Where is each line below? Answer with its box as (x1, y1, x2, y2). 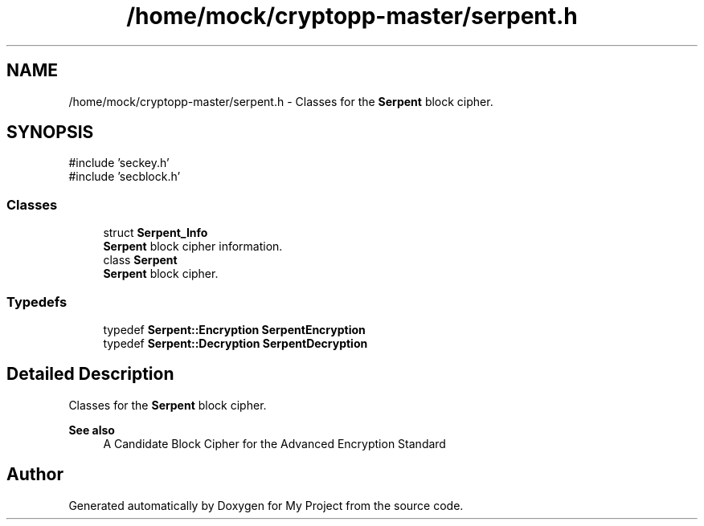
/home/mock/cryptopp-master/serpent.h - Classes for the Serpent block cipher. (68, 94, 493, 108)
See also (68, 422, 115, 437)
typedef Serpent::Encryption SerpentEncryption (103, 322, 366, 336)
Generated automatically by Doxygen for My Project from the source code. (68, 498, 464, 512)
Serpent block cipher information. (103, 239, 283, 254)
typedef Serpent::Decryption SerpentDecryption (103, 336, 368, 350)
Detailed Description (6, 364, 174, 385)
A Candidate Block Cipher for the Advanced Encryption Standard (103, 436, 446, 451)
